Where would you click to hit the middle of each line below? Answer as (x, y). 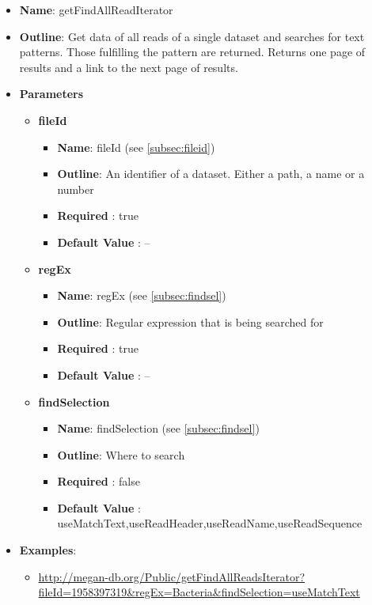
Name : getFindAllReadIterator (96, 9)
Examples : (48, 550)
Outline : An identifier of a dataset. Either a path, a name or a (211, 174)
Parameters (51, 94)
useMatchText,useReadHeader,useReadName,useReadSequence (210, 523)
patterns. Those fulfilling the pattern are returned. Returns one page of (192, 52)
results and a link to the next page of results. (129, 67)
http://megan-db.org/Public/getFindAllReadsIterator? (172, 576)
